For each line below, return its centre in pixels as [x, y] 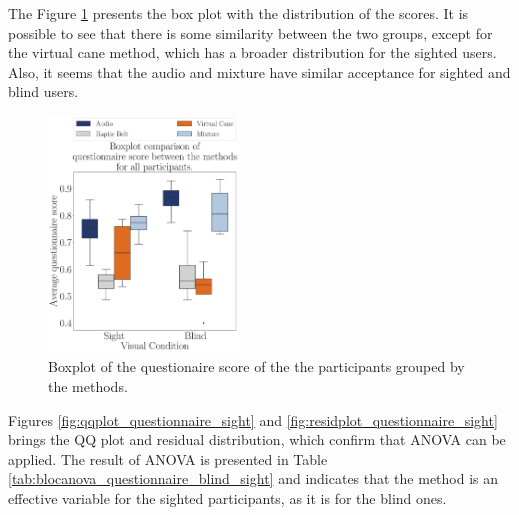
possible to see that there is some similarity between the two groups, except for [250, 32]
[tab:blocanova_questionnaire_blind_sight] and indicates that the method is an [253, 478]
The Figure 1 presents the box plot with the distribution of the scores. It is [238, 13]
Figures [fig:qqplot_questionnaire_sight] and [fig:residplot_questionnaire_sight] [253, 419]
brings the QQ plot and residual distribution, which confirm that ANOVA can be [257, 439]
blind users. [43, 91]
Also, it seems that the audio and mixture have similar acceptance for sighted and [259, 71]
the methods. [88, 385]
